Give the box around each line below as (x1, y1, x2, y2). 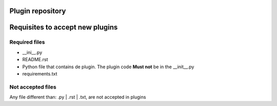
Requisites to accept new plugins (9, 23, 118, 32)
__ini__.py (22, 49, 43, 56)
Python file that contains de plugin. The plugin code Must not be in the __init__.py (22, 64, 194, 70)
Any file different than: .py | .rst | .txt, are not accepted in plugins (9, 94, 146, 100)
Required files (9, 39, 45, 46)
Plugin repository (9, 7, 66, 15)
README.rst (22, 57, 48, 63)
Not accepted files (9, 83, 56, 90)
